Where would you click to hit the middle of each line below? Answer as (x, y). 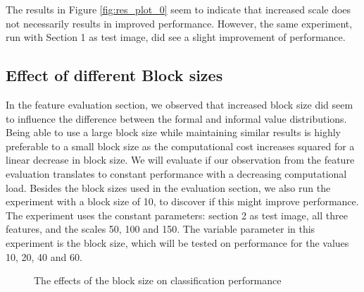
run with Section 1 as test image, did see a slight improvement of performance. (176, 37)
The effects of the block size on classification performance (158, 280)
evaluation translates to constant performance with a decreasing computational (176, 173)
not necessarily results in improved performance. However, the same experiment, (179, 23)
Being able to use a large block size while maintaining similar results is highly (173, 132)
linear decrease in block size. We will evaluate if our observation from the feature (180, 160)
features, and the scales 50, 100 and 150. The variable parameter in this (161, 229)
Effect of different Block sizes (114, 75)
